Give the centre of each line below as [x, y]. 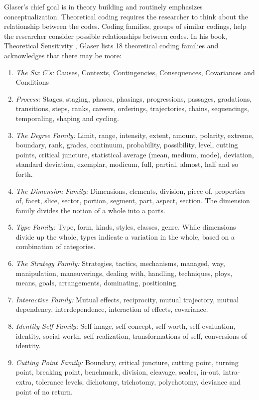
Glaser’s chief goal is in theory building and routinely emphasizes [103, 6]
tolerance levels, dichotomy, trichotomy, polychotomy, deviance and [138, 382]
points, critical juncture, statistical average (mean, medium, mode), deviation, [135, 154]
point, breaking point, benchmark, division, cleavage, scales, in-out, [118, 372]
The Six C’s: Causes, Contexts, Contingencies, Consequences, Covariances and [135, 72]
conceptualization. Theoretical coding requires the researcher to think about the [126, 16]
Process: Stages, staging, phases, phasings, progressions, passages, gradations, [134, 98]
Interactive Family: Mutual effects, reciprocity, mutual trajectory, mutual [127, 299]
